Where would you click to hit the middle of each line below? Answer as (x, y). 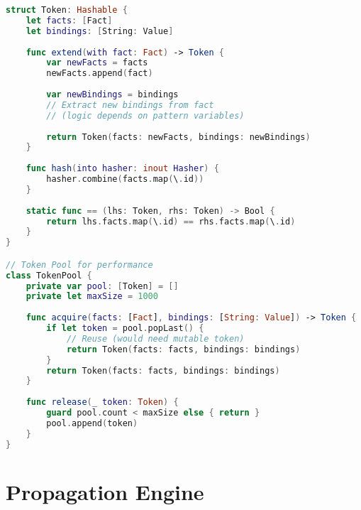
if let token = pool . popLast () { (125, 329)
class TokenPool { (49, 275)
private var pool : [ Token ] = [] (102, 286)
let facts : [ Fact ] (69, 20)
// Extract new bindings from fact (130, 105)
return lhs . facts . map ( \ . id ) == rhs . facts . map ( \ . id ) (171, 221)
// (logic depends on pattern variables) (145, 115)
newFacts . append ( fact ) (100, 74)
